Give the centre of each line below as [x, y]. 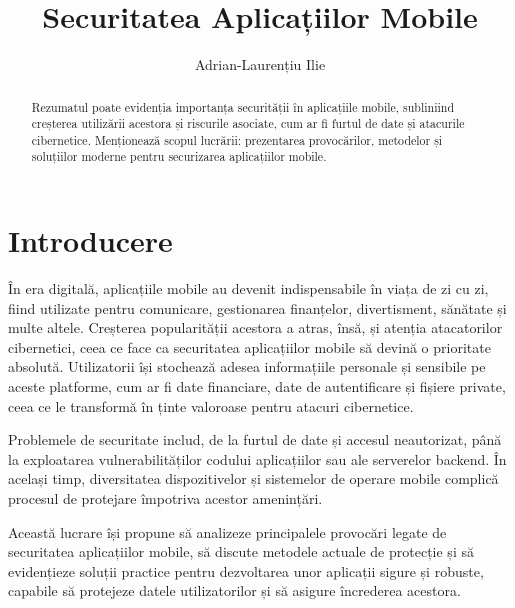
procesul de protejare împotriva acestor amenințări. [165, 498]
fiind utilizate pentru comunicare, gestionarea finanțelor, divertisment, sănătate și [257, 307]
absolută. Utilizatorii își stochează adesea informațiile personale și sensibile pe [247, 366]
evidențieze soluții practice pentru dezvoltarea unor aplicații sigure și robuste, [246, 570]
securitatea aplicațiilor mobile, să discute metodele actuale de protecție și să [241, 551]
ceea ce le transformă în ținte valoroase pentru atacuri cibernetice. [211, 405]
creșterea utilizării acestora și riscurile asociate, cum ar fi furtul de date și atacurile [248, 123]
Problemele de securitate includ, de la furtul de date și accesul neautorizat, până [255, 439]
